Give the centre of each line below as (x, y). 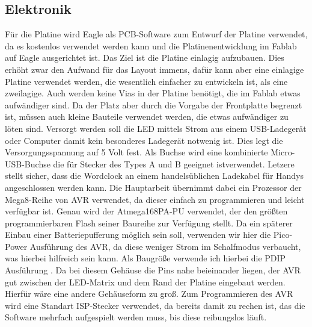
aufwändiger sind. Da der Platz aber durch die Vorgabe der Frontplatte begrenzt (154, 104)
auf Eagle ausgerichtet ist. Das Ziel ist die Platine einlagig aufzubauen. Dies (145, 58)
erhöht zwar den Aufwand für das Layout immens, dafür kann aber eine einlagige (154, 69)
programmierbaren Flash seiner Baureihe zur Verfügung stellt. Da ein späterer (149, 223)
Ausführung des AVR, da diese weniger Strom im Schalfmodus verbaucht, (165, 246)
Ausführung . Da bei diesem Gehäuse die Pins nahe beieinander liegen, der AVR (153, 270)
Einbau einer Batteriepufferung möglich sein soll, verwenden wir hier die (138, 235)
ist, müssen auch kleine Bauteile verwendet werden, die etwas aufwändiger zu (147, 117)
